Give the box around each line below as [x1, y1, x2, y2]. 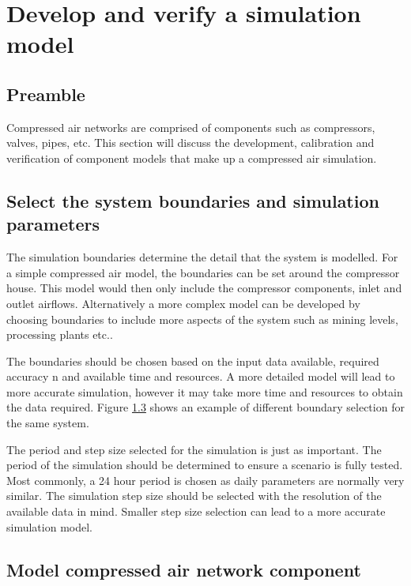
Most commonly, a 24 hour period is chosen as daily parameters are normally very [6, 471, 405, 488]
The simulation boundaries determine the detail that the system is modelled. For [6, 249, 398, 265]
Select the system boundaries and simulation [6, 188, 379, 212]
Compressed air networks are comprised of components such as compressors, [6, 118, 375, 135]
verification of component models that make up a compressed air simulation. [6, 149, 377, 166]
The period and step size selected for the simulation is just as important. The [6, 441, 382, 457]
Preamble [6, 81, 85, 106]
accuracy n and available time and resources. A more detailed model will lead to [6, 368, 395, 385]
